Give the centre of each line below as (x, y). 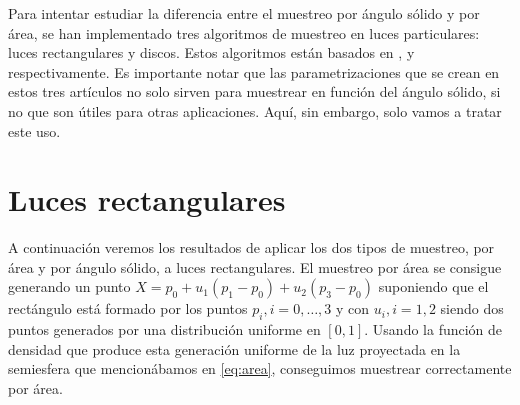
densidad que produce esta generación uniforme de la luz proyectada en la (234, 348)
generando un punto (69, 286)
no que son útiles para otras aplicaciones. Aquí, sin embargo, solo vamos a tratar (255, 110)
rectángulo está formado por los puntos (128, 308)
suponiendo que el (433, 286)
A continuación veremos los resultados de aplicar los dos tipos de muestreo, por (251, 247)
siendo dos (472, 308)
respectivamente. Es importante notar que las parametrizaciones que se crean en (254, 71)
